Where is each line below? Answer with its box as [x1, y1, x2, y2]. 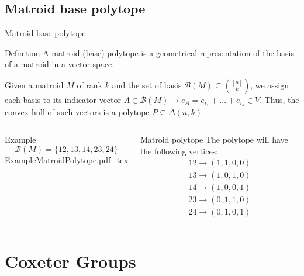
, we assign [250, 78, 289, 91]
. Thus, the [260, 93, 299, 105]
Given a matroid [5, 78, 64, 91]
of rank [77, 78, 103, 91]
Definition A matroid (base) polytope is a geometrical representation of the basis [5, 46, 295, 58]
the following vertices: [140, 145, 219, 157]
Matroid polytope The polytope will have [140, 133, 288, 146]
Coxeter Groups [5, 249, 136, 272]
